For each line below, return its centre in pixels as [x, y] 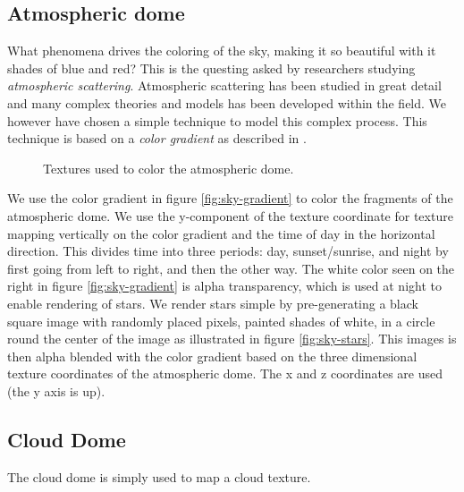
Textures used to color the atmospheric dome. [169, 168]
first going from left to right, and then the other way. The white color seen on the [231, 268]
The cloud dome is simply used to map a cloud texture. [159, 476]
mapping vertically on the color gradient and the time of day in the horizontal [221, 233]
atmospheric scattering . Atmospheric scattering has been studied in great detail [224, 85]
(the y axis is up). [56, 390]
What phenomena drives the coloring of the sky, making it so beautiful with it [222, 51]
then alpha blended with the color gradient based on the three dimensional [212, 356]
